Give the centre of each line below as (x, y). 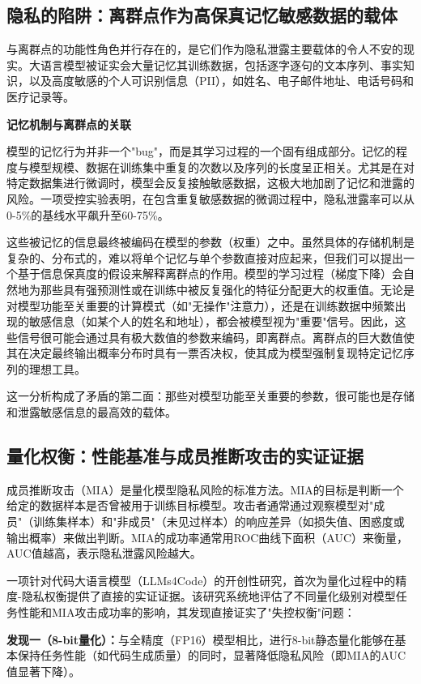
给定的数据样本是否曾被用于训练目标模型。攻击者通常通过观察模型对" (190, 505)
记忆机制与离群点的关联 (69, 124)
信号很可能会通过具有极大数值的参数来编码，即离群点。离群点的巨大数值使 (216, 337)
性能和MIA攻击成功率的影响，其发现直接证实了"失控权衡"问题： (186, 612)
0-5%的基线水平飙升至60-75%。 (88, 214)
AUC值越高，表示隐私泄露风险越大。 (104, 553)
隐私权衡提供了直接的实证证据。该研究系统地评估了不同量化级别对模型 (208, 596)
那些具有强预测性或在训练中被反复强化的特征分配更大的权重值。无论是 (227, 289)
